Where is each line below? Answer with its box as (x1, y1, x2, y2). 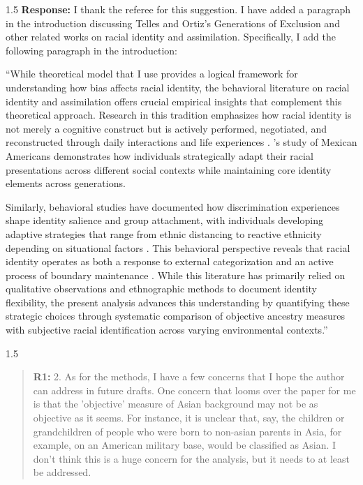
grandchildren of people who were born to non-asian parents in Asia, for (33, 424, 342, 438)
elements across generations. (6, 176, 126, 191)
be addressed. (33, 465, 91, 479)
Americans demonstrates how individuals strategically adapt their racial (6, 148, 313, 163)
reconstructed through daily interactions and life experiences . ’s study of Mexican (6, 135, 357, 149)
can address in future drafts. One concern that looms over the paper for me (33, 382, 356, 397)
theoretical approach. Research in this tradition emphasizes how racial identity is (6, 107, 352, 122)
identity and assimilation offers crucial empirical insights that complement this (6, 94, 342, 108)
